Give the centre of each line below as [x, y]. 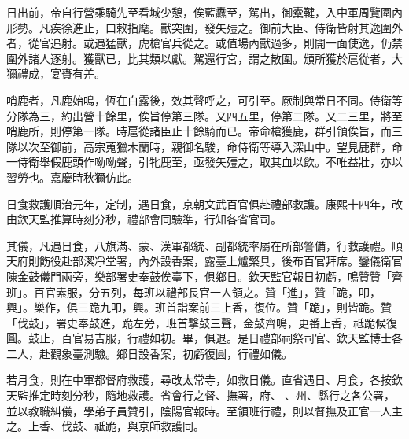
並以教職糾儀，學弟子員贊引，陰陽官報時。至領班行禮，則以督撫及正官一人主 [204, 410]
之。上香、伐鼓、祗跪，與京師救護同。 [105, 426]
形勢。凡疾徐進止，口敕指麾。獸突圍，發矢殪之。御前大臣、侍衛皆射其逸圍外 [204, 27]
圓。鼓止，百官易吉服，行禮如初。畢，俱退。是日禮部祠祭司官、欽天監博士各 [204, 338]
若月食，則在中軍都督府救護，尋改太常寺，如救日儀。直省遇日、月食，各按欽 [204, 380]
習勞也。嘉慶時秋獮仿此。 [72, 177]
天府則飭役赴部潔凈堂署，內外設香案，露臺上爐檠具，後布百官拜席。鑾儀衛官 [204, 261]
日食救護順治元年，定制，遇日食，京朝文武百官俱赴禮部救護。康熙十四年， [199, 203]
